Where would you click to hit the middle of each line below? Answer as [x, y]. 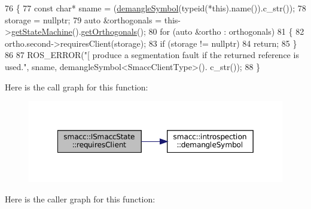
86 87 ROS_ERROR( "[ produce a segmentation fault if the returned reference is [152, 55]
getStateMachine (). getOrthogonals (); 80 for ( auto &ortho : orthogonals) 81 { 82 [158, 31]
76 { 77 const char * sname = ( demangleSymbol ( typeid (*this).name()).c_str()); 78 [155, 8]
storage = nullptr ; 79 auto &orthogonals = [83, 19]
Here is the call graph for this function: [77, 87]
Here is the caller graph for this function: [80, 199]
